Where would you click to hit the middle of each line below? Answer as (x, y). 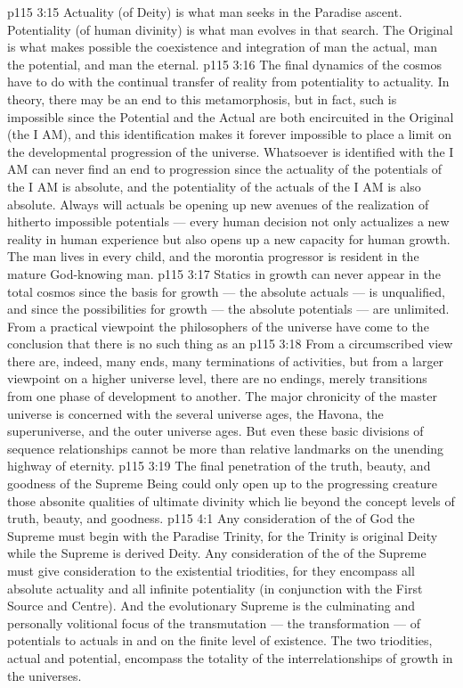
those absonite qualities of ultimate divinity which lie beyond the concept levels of (231, 500)
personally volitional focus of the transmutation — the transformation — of (214, 622)
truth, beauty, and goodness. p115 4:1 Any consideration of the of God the (211, 518)
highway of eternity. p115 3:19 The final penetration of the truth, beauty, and (219, 466)
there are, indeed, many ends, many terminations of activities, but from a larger (226, 360)
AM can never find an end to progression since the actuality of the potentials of (225, 169)
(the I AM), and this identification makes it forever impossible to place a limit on (229, 134)
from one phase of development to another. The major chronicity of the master (222, 396)
